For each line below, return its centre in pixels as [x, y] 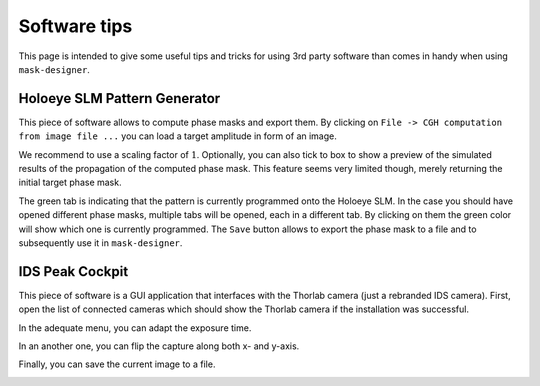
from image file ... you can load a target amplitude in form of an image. [177, 136]
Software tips [75, 26]
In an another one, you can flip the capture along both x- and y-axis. [159, 346]
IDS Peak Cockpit [73, 271]
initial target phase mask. [70, 182]
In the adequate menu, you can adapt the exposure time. [135, 327]
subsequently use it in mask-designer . [100, 242]
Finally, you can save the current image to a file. [117, 364]
